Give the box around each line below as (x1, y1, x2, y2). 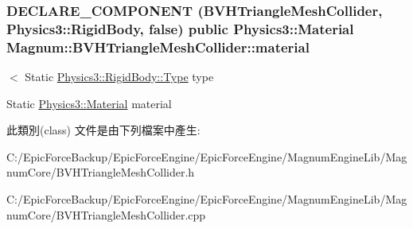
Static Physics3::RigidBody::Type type (25, 68, 214, 85)
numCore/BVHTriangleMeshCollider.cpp (6, 206, 206, 223)
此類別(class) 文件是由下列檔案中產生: (6, 122, 201, 138)
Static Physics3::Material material (6, 95, 172, 111)
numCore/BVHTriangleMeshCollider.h (6, 164, 195, 180)
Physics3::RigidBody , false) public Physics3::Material (6, 18, 354, 38)
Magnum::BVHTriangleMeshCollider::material (6, 37, 310, 56)
